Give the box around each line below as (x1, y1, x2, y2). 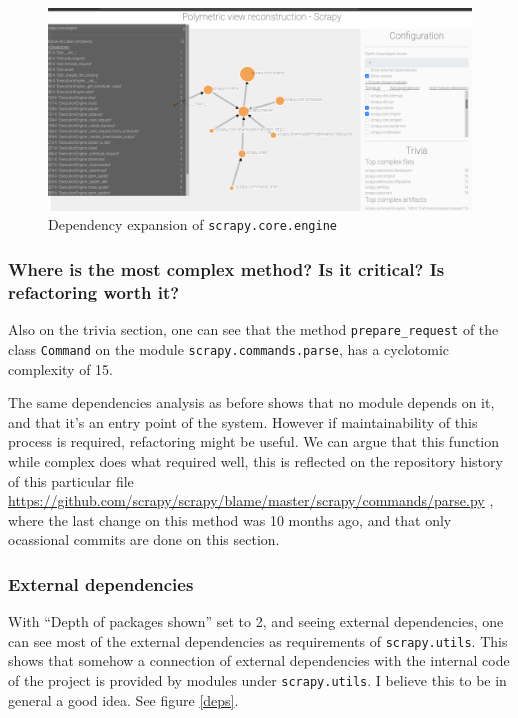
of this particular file (8, 470, 134, 491)
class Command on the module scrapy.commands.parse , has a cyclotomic (8, 338, 450, 359)
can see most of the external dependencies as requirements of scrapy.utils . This (8, 630, 508, 651)
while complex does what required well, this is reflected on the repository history (8, 450, 503, 471)
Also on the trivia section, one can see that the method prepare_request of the (8, 319, 499, 340)
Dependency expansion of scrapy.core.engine (48, 214, 337, 235)
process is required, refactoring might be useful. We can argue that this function (8, 431, 500, 452)
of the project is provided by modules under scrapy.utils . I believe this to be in (8, 670, 507, 690)
